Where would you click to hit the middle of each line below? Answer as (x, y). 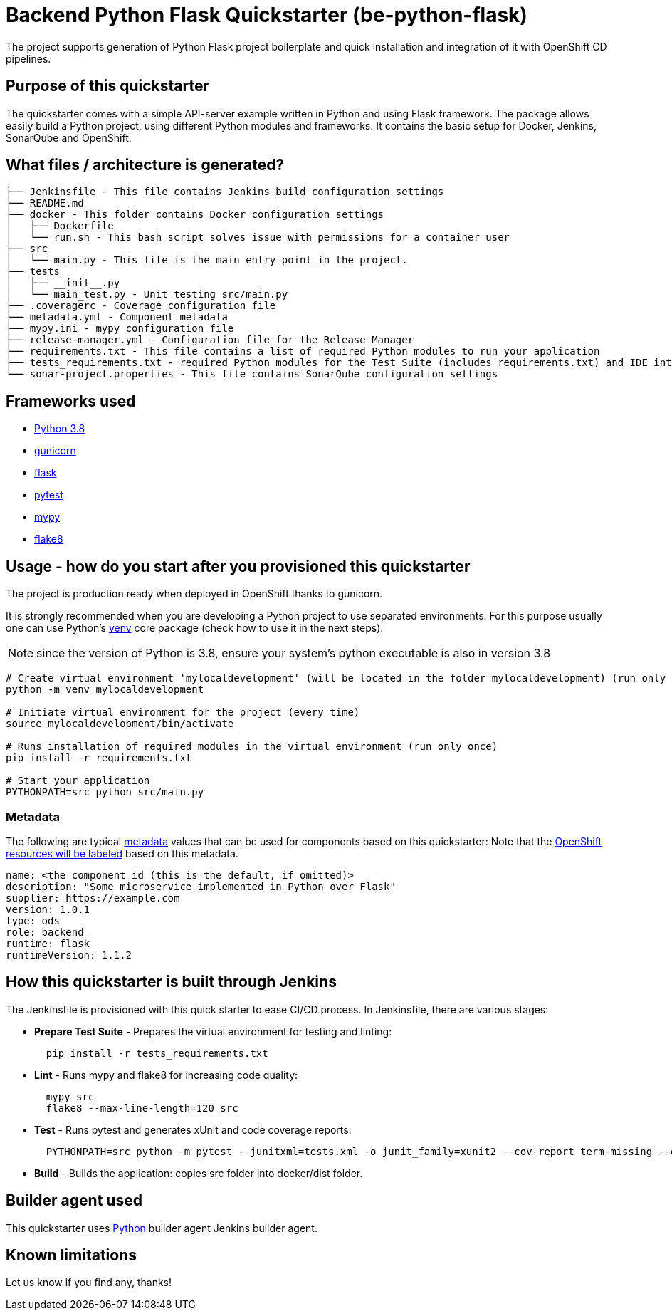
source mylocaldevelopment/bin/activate (120, 724)
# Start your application (78, 781)
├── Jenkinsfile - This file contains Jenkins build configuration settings (225, 192)
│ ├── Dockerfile (60, 226)
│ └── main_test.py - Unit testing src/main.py (147, 294)
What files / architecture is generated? (145, 165)
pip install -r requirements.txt (99, 758)
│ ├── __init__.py (63, 283)
